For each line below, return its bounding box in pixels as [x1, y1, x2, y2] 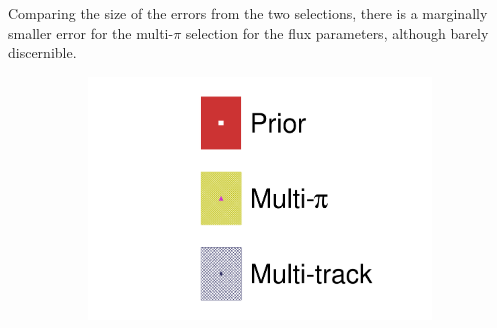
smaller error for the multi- [8, 22, 174, 43]
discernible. [8, 42, 77, 63]
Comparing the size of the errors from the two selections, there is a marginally [8, 3, 488, 23]
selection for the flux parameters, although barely [185, 22, 489, 43]
